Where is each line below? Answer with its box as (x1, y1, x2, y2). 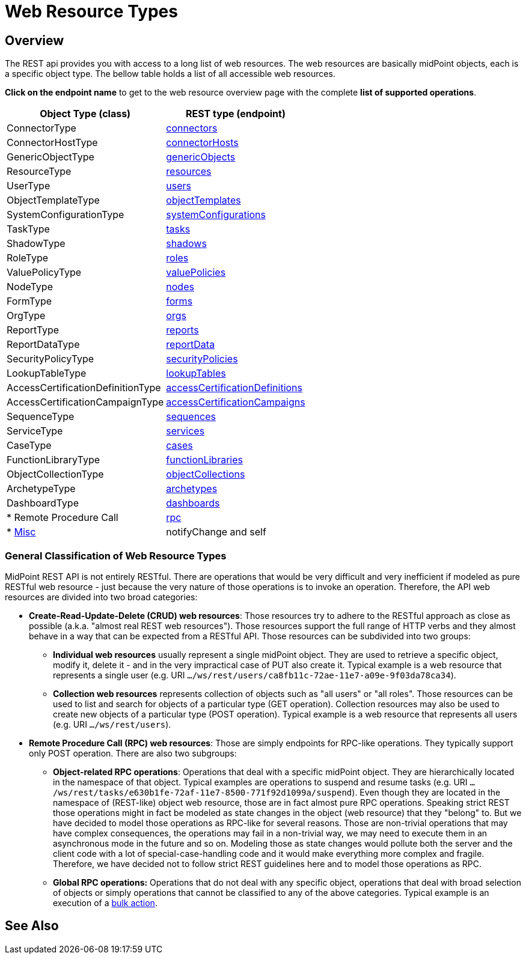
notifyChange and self (166, 526, 266, 538)
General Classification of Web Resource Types (5, 549, 227, 562)
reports (166, 324, 199, 336)
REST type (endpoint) (186, 108, 286, 120)
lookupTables (166, 367, 226, 380)
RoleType (7, 252, 49, 264)
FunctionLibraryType (7, 454, 100, 466)
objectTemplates (166, 194, 241, 207)
